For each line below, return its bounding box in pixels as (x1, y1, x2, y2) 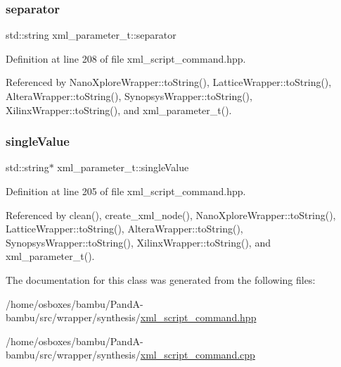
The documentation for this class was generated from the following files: (6, 272, 316, 287)
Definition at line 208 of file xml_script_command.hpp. (6, 51, 246, 66)
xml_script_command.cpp (140, 347, 255, 362)
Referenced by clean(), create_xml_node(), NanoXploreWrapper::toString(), (6, 207, 336, 222)
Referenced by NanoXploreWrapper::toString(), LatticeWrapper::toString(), (6, 75, 332, 89)
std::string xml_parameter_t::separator (6, 27, 176, 42)
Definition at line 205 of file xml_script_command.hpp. (6, 184, 246, 198)
